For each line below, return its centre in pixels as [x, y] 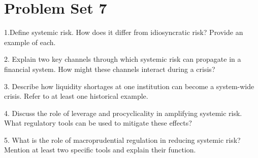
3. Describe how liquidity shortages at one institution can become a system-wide [129, 86]
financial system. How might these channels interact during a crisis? [110, 69]
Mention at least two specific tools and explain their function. [100, 150]
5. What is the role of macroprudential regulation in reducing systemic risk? [122, 140]
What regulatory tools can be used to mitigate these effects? [98, 123]
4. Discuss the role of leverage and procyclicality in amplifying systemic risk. [123, 113]
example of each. [30, 42]
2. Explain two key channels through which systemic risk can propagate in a [123, 59]
